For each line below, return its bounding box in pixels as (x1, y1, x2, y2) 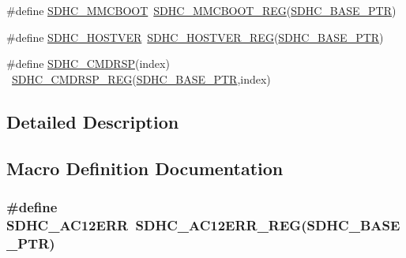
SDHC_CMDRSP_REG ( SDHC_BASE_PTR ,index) (12, 70, 271, 87)
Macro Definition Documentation (6, 155, 284, 180)
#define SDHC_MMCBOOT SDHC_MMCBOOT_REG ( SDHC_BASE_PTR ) (6, 2, 397, 18)
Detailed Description (6, 109, 179, 133)
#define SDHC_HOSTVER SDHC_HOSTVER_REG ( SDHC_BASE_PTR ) (6, 28, 384, 45)
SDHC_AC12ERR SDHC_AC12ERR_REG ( (6, 215, 307, 234)
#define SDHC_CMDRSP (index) (6, 55, 170, 72)
